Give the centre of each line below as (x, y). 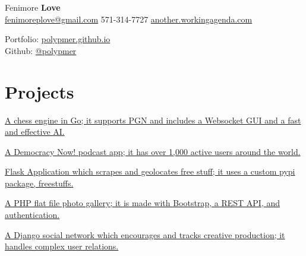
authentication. (32, 215)
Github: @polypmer (41, 50)
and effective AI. (35, 132)
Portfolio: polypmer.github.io (58, 39)
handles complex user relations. (62, 246)
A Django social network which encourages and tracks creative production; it (145, 234)
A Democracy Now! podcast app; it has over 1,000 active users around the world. (153, 151)
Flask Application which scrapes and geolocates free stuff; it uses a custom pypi (150, 171)
